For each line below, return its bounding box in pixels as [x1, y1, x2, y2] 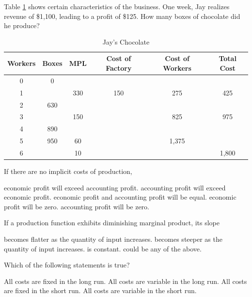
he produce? [4, 20, 40, 31]
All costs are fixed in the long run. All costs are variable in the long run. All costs [4, 276, 247, 286]
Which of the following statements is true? [4, 260, 130, 270]
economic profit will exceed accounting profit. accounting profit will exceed [4, 182, 226, 192]
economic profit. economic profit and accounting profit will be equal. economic [4, 192, 236, 202]
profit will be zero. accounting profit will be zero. [4, 201, 150, 211]
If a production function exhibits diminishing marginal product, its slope [4, 218, 220, 228]
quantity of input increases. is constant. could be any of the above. [4, 243, 202, 253]
